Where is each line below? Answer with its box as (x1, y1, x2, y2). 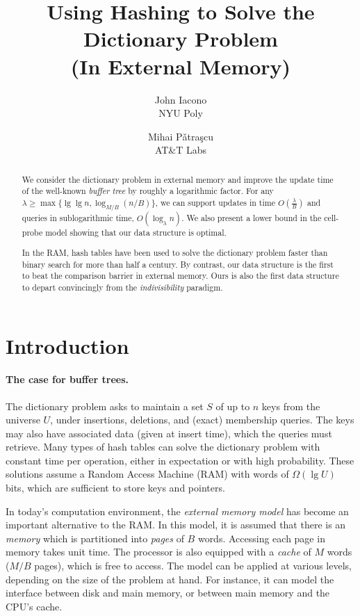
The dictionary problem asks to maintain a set (6, 398, 204, 413)
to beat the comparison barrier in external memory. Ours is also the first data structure (22, 270, 339, 282)
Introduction (6, 331, 129, 359)
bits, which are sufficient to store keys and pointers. (6, 480, 225, 495)
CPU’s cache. (6, 599, 63, 613)
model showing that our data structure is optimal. (45, 227, 227, 238)
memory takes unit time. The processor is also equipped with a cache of (6, 544, 311, 559)
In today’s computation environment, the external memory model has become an (6, 503, 349, 518)
